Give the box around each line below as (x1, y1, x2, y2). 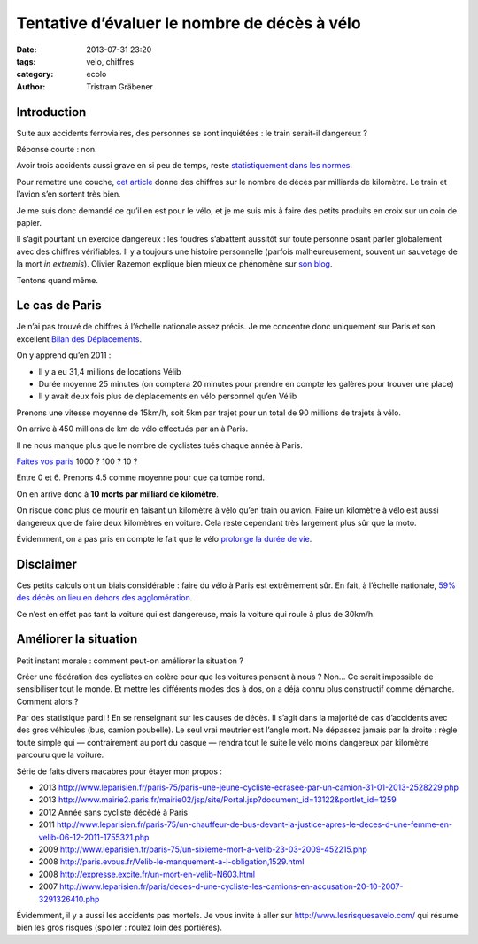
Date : (16, 44, 37, 55)
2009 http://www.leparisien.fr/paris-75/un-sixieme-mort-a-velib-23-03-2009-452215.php (38, 844, 367, 855)
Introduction (16, 104, 87, 120)
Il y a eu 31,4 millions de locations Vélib (38, 366, 181, 376)
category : (16, 69, 54, 80)
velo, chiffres (86, 56, 135, 66)
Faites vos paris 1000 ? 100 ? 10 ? (16, 456, 138, 467)
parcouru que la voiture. (16, 749, 104, 761)
